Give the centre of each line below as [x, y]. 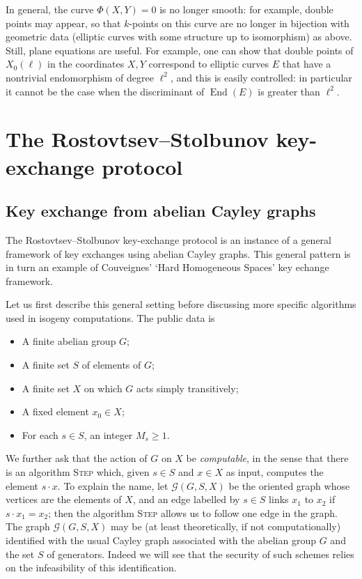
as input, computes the [275, 472]
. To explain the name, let [113, 485]
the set [20, 554]
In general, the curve [50, 9]
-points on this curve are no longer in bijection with [239, 23]
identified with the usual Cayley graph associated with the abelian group [161, 540]
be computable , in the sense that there [267, 458]
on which [103, 388]
